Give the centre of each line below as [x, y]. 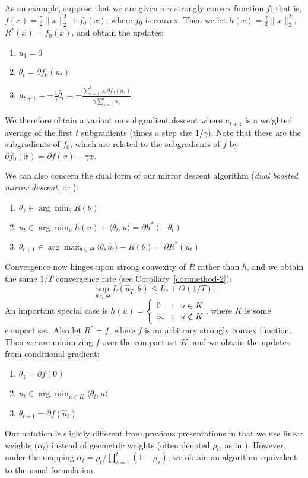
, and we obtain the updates [239, 341]
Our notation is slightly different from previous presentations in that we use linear [154, 433]
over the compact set [140, 341]
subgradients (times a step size [137, 132]
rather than [219, 266]
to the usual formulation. [50, 470]
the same [21, 278]
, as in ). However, [253, 444]
